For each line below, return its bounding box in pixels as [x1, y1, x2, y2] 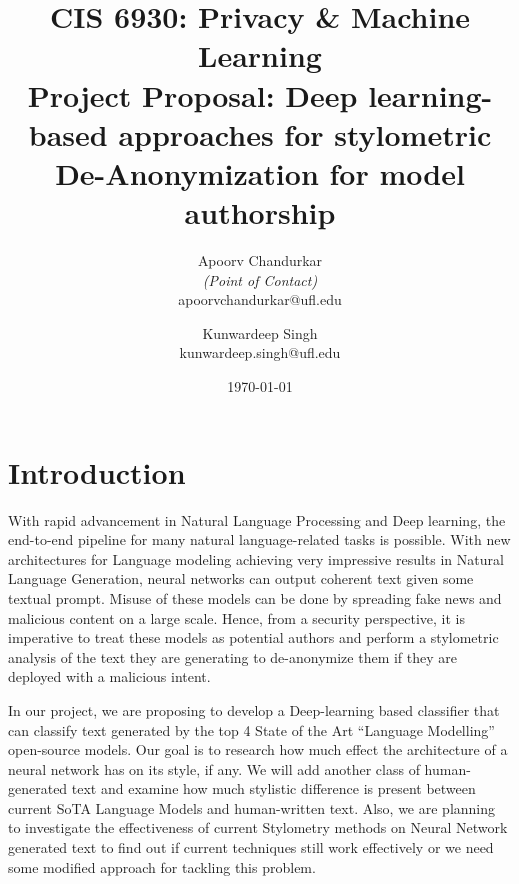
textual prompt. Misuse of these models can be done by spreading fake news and [8, 587, 502, 608]
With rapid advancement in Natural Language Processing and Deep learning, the [8, 509, 506, 530]
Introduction [8, 451, 186, 492]
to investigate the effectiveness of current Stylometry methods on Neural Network [8, 817, 508, 838]
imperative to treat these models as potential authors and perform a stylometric [8, 627, 499, 648]
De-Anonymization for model [55, 152, 465, 193]
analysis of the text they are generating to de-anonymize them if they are [8, 646, 458, 667]
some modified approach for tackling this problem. [8, 856, 316, 877]
